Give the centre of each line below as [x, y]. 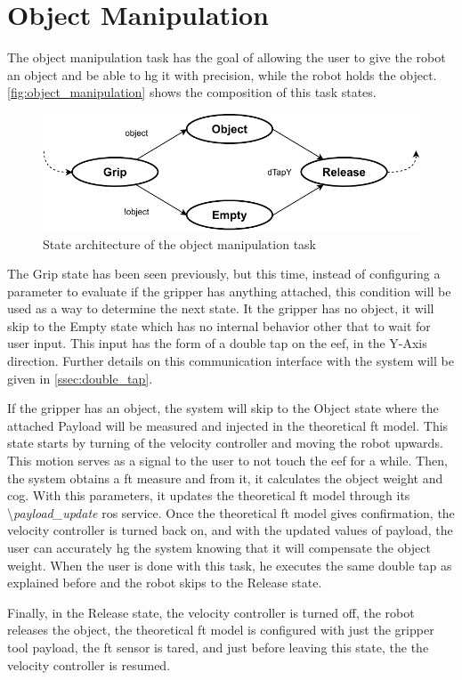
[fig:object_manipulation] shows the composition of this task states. [192, 92]
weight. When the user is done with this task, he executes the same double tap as [230, 565]
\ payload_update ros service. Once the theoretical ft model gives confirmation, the [231, 512]
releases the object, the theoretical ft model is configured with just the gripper [221, 630]
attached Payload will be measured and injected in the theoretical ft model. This [228, 425]
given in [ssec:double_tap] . [80, 378]
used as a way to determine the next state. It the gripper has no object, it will [221, 308]
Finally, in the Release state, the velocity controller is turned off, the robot [211, 612]
